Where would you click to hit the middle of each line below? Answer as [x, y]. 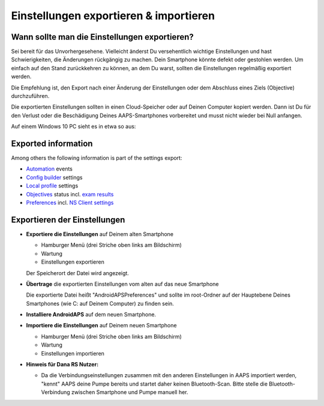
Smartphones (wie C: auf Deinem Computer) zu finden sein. [100, 303]
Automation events [49, 169]
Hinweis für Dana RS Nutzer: [62, 365]
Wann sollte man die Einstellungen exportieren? [103, 37]
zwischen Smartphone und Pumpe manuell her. [130, 392]
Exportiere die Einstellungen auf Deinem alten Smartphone [100, 234]
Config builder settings [54, 177]
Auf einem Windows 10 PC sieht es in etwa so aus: [73, 127]
